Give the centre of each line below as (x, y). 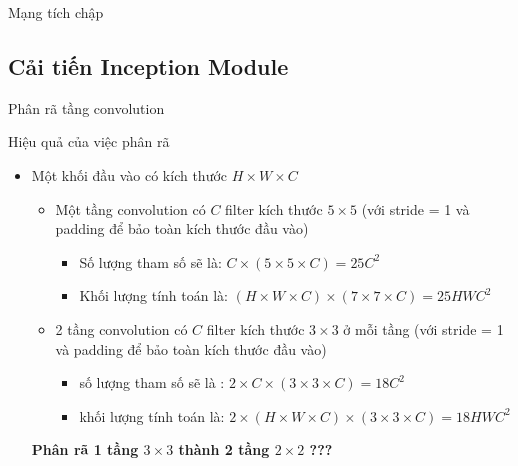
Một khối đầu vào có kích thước (129, 174)
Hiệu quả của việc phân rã (89, 141)
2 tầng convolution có (121, 328)
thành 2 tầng (224, 449)
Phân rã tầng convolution (86, 107)
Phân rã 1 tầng (85, 449)
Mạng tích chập (56, 12)
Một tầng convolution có (130, 208)
